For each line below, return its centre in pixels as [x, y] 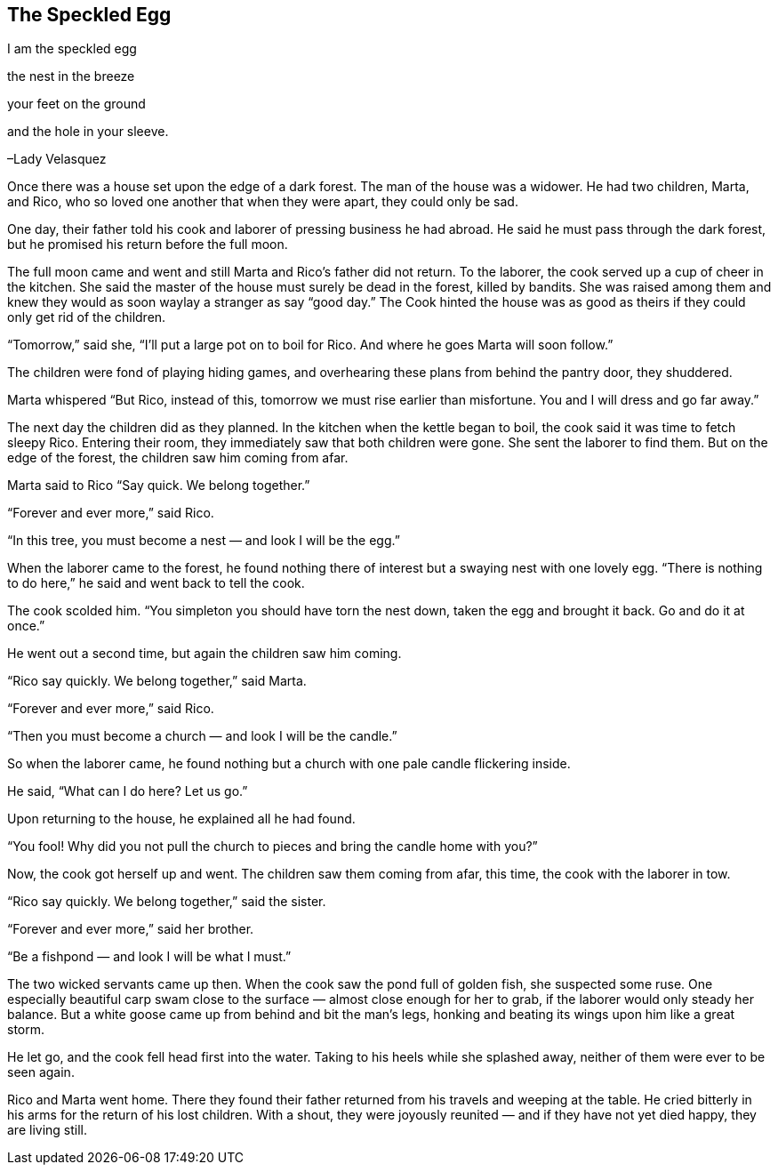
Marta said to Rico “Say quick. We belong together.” [159, 486]
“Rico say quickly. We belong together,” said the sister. [167, 902]
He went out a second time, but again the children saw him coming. [205, 654]
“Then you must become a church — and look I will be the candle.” [202, 736]
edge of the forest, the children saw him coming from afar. [178, 458]
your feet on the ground [76, 104]
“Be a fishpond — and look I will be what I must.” [149, 957]
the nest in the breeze [71, 76]
